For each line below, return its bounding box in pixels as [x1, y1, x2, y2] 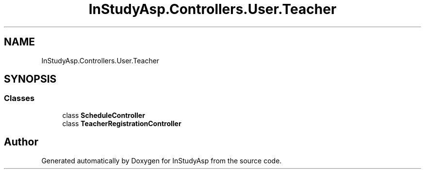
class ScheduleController [62, 111, 145, 119]
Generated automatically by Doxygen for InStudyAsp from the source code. [41, 156, 282, 165]
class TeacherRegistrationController [62, 119, 181, 128]
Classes [4, 93, 35, 103]
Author [4, 136, 38, 148]
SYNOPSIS [4, 73, 57, 86]
